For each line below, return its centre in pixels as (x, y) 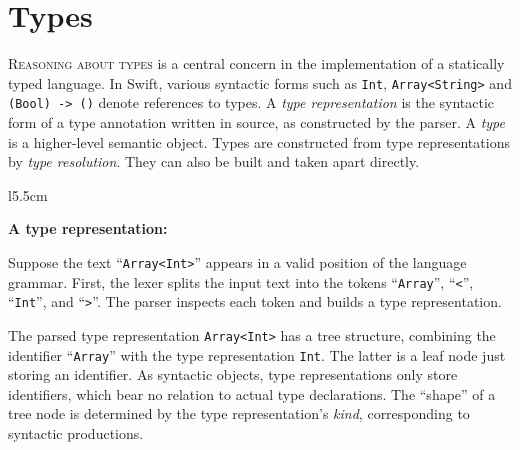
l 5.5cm (28, 194)
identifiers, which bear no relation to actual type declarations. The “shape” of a (252, 393)
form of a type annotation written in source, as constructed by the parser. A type (256, 122)
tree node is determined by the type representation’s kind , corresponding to (239, 413)
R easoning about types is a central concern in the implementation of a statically (256, 63)
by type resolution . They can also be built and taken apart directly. (214, 161)
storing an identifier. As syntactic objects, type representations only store (233, 374)
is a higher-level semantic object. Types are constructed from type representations (259, 141)
